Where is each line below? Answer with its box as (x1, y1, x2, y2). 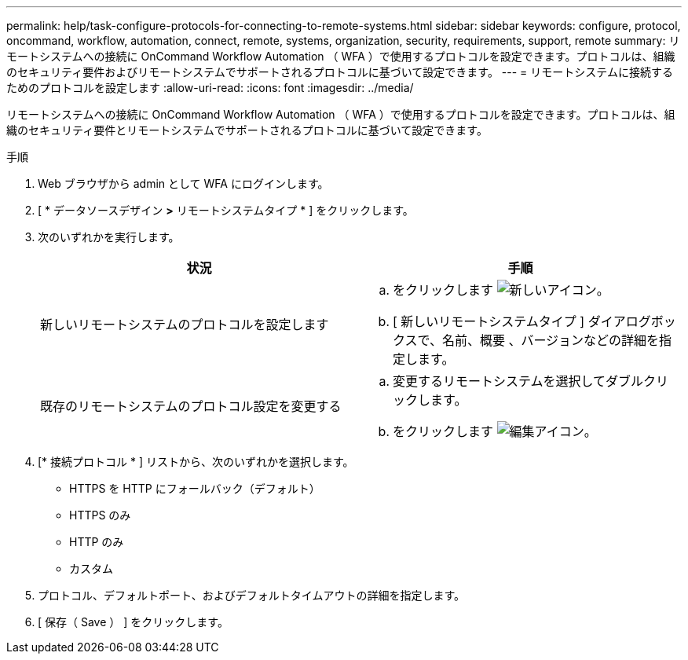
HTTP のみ (69, 535, 124, 548)
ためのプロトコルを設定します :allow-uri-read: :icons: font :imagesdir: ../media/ (6, 81, 414, 94)
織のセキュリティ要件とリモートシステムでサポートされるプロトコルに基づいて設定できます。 (6, 123, 488, 137)
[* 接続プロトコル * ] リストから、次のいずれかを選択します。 (38, 455, 354, 468)
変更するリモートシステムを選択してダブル (393, 373, 644, 389)
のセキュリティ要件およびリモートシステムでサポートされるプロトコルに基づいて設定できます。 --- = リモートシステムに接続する (6, 65, 673, 79)
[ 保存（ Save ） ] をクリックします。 (38, 615, 229, 629)
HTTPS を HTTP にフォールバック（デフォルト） (69, 482, 320, 495)
